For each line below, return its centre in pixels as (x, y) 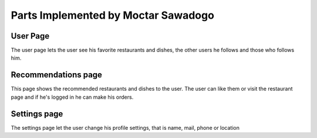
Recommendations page (57, 75)
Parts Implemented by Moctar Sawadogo (112, 15)
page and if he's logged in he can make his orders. (72, 97)
